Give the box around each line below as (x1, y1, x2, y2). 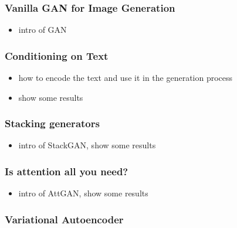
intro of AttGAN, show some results (18, 187, 148, 199)
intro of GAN (18, 23, 67, 36)
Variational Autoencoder (5, 212, 124, 226)
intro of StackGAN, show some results (18, 139, 156, 151)
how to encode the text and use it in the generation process (18, 72, 233, 84)
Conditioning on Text (5, 48, 109, 63)
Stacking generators (5, 116, 100, 131)
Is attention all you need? (5, 164, 128, 178)
